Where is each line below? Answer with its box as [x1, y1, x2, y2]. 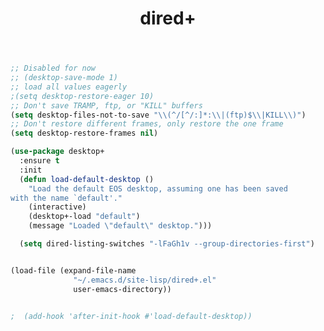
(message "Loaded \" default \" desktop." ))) [28, 221, 213, 231]
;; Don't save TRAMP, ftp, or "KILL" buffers [10, 100, 203, 111]
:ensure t [19, 156, 60, 166]
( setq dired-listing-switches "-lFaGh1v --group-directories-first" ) [19, 239, 315, 249]
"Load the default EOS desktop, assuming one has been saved [28, 183, 288, 194]
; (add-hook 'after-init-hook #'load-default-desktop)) [10, 311, 253, 321]
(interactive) [28, 202, 87, 212]
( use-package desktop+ [10, 147, 105, 157]
